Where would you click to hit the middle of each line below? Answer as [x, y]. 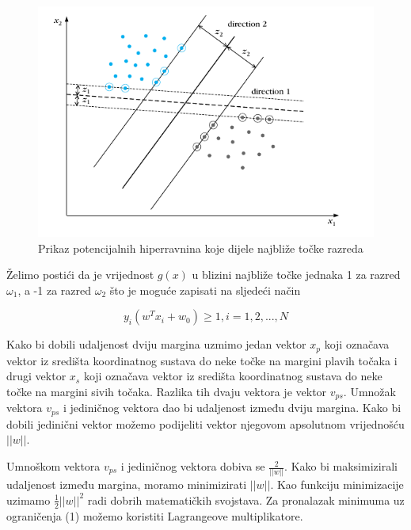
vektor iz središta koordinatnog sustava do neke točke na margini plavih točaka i [202, 360]
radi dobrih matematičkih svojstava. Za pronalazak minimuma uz [246, 499]
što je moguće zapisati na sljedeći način [205, 290]
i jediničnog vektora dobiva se [193, 466]
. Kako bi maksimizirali [341, 466]
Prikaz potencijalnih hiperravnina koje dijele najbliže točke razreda [201, 248]
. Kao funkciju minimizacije [337, 484]
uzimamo [29, 499]
